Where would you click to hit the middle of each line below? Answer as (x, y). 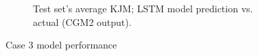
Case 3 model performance (61, 45)
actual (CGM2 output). (82, 22)
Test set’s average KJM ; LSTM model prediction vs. (143, 8)
